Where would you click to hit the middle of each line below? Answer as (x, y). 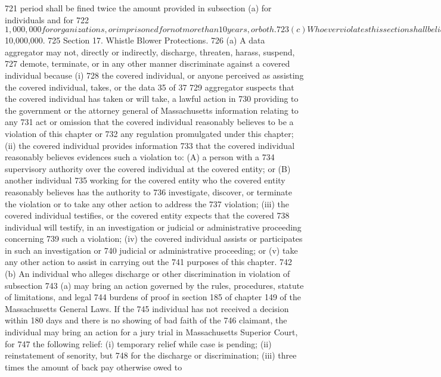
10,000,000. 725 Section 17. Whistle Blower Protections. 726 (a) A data (135, 40)
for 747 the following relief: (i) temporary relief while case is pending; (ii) (138, 343)
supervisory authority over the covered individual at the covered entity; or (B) (148, 168)
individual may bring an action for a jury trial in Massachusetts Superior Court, (151, 332)
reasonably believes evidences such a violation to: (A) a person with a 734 (140, 157)
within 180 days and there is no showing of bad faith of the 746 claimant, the (146, 320)
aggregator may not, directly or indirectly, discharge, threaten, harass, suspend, (150, 52)
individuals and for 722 (47, 19)
